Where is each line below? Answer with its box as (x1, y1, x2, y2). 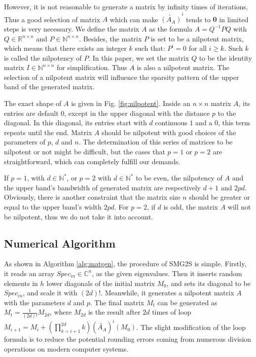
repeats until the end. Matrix (4, 127, 92, 137)
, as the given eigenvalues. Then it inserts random (92, 268, 242, 278)
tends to (186, 14, 211, 24)
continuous (155, 117, 187, 128)
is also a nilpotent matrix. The (137, 62, 229, 72)
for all (188, 43, 207, 53)
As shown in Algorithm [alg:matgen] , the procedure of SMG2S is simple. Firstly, (4, 258, 247, 269)
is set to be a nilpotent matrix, (150, 33, 244, 43)
